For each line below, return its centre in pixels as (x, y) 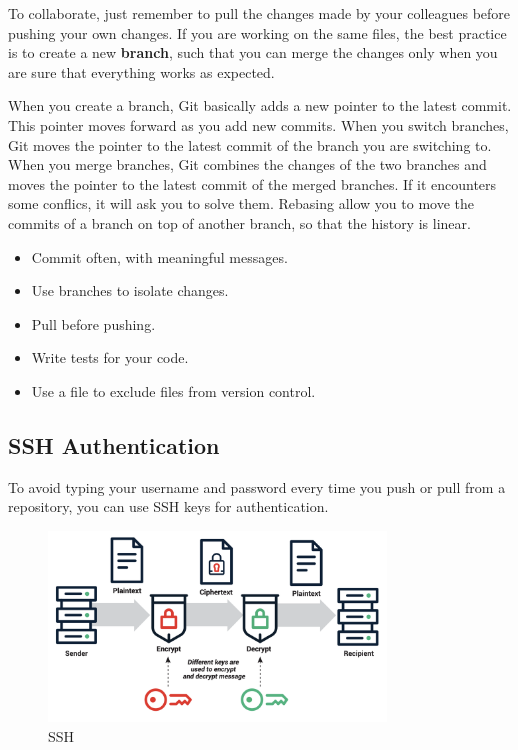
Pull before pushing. (93, 323)
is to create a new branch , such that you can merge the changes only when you (253, 52)
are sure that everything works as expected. (141, 71)
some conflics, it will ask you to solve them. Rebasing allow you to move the (241, 203)
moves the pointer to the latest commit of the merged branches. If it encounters (252, 183)
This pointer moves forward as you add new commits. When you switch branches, (258, 124)
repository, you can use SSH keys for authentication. (168, 506)
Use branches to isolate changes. (130, 290)
